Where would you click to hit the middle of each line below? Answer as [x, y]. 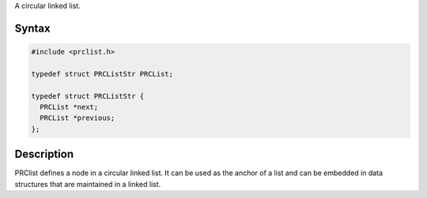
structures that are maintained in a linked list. [88, 184]
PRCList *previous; [77, 118]
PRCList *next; [69, 107]
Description [44, 154]
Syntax [32, 28]
